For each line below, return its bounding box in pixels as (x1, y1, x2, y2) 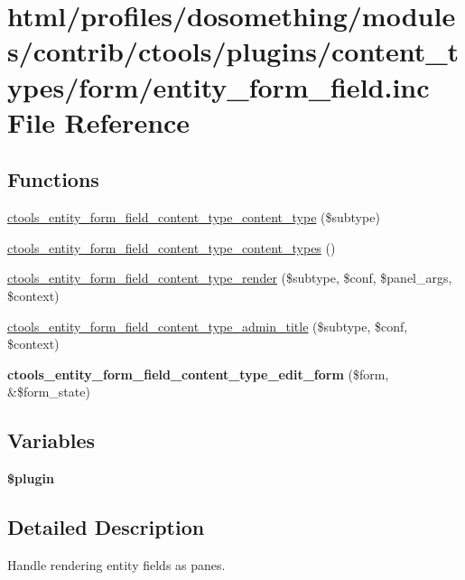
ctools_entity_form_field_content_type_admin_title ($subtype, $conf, (7, 316, 408, 335)
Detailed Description (7, 513, 205, 541)
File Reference (7, 103, 191, 140)
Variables (7, 426, 96, 454)
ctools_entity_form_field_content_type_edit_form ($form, (7, 364, 389, 383)
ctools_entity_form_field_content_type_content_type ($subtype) (7, 208, 380, 227)
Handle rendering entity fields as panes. (7, 555, 226, 574)
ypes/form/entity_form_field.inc (7, 68, 430, 105)
